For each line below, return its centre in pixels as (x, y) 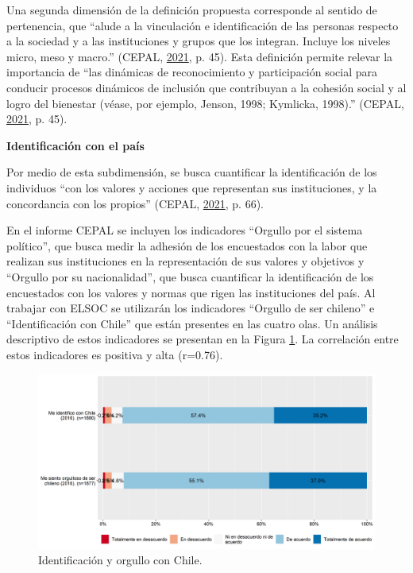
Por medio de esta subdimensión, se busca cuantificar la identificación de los (192, 172)
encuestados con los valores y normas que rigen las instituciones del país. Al (191, 292)
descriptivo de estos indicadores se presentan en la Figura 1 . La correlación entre (203, 339)
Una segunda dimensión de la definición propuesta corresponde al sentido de (192, 10)
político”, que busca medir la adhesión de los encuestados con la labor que (187, 245)
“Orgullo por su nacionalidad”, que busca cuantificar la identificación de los (190, 276)
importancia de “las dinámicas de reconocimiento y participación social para (192, 72)
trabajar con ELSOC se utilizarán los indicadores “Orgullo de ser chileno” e (191, 308)
